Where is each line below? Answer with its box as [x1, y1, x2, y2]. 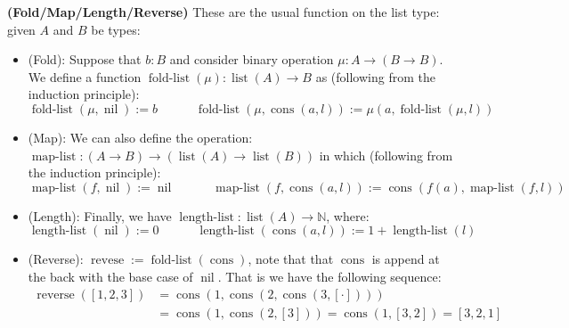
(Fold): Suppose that [28, 50, 142, 69]
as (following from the [315, 67, 435, 86]
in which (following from [319, 145, 453, 164]
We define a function [28, 67, 142, 86]
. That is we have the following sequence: [217, 266, 442, 285]
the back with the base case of [28, 266, 193, 285]
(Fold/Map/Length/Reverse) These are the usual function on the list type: [7, 3, 440, 20]
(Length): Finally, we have [28, 206, 172, 225]
